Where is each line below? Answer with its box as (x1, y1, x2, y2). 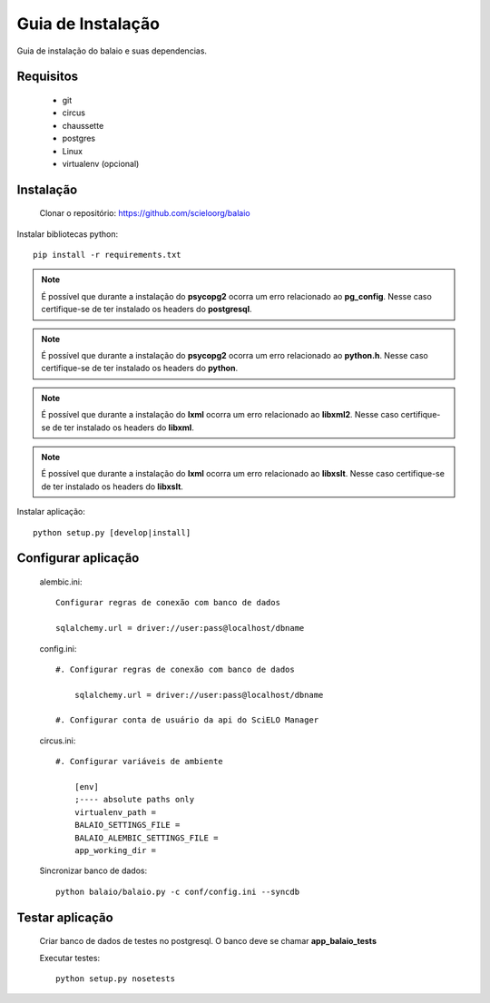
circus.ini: (39, 735, 76, 746)
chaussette (62, 120, 104, 131)
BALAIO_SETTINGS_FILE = (73, 820, 181, 831)
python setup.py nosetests (55, 973, 176, 984)
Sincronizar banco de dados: (39, 865, 148, 876)
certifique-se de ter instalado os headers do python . (41, 363, 239, 374)
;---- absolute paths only (73, 794, 195, 805)
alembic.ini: (39, 576, 83, 587)
